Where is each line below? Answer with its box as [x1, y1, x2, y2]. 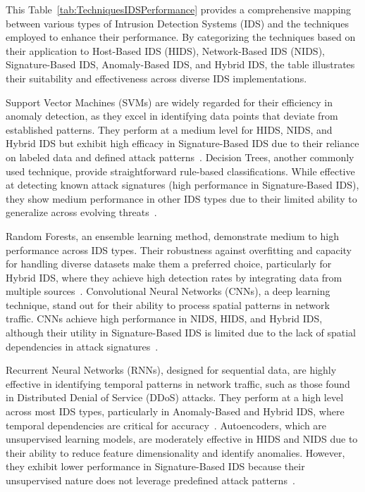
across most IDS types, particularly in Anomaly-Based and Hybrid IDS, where [6, 404, 345, 419]
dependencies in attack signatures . [6, 339, 159, 353]
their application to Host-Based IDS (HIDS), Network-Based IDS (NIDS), [6, 43, 325, 58]
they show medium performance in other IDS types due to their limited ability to [6, 191, 357, 206]
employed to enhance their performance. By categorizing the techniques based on [6, 30, 356, 44]
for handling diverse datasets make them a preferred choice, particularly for [6, 256, 332, 271]
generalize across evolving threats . [6, 205, 157, 220]
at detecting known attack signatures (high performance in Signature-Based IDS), [6, 177, 359, 192]
